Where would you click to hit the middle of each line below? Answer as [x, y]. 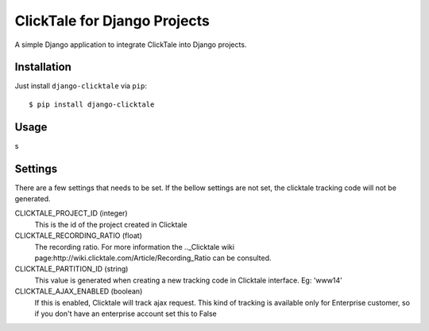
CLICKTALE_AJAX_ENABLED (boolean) [79, 291]
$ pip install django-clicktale [92, 104]
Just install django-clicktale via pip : [81, 86]
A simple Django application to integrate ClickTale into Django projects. [131, 45]
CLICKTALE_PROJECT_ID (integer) [71, 213]
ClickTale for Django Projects [112, 21]
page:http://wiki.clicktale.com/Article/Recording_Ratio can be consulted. [153, 258]
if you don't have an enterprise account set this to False [126, 313]
